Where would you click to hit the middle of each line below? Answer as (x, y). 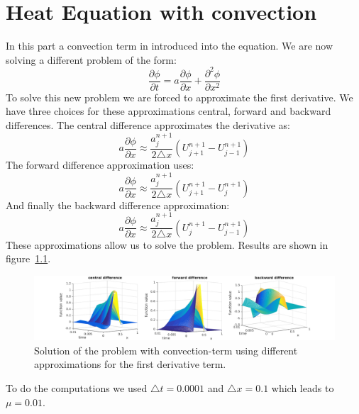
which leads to (303, 387)
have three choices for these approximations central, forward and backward (169, 111)
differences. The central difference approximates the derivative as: (148, 125)
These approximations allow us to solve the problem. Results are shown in (167, 244)
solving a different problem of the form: (91, 59)
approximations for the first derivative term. (130, 364)
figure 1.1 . (28, 258)
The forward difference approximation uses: (100, 165)
